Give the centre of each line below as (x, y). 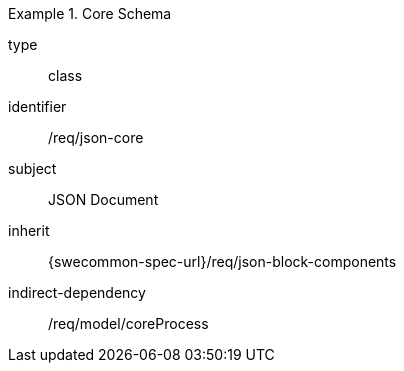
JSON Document (103, 199)
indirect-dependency (77, 292)
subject (32, 168)
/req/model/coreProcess (128, 323)
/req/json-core (96, 137)
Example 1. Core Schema (90, 13)
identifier (37, 106)
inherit (29, 230)
